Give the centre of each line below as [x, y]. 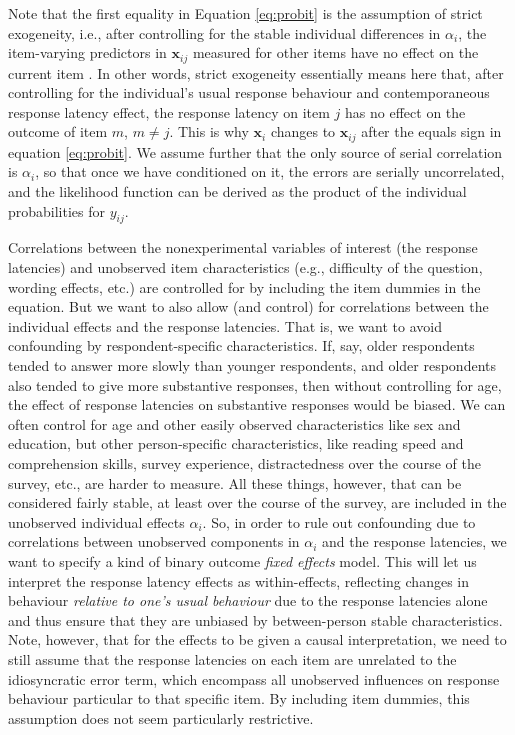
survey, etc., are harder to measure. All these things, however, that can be [235, 482]
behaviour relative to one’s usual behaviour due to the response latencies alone [248, 600]
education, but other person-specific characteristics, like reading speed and [236, 443]
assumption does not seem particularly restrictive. [161, 717]
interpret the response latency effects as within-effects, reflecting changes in [238, 580]
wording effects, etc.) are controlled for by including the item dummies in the [244, 286]
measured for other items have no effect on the [335, 52]
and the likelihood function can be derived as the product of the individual [237, 191]
